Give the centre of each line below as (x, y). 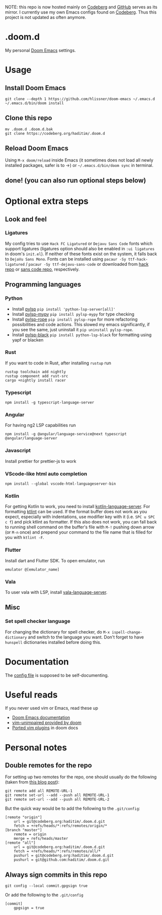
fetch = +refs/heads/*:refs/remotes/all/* (57, 851)
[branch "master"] (24, 830)
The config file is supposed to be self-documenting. (57, 675)
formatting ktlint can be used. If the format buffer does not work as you (76, 512)
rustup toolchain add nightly (36, 372)
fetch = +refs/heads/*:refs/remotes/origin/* (61, 826)
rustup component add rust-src (37, 376)
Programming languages (43, 285)
